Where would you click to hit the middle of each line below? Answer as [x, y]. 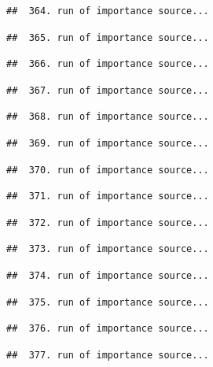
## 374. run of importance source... [108, 275]
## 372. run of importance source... [108, 222]
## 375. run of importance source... [108, 302]
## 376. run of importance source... [108, 329]
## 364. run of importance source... [108, 11]
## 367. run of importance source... [108, 90]
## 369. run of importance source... [108, 143]
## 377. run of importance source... [108, 355]
